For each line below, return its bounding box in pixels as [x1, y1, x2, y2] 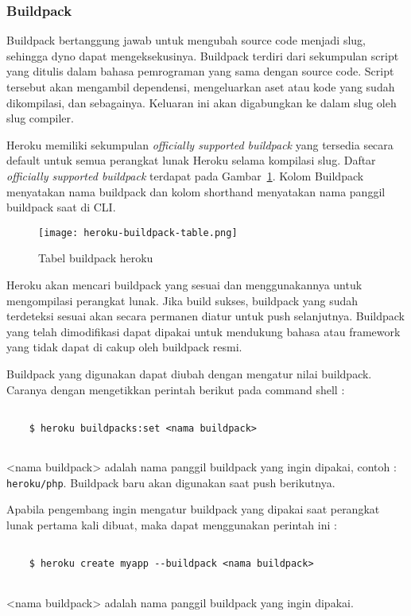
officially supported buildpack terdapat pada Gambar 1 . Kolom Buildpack [6, 167, 364, 184]
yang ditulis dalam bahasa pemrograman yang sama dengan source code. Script [6, 63, 394, 79]
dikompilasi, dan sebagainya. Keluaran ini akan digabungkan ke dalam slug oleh [6, 94, 397, 110]
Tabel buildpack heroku [38, 250, 153, 266]
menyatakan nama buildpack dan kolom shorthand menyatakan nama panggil [6, 183, 386, 200]
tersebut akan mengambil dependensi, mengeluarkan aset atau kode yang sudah [6, 79, 395, 95]
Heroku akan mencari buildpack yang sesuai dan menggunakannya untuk [6, 277, 363, 293]
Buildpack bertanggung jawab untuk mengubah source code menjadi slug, [6, 32, 366, 48]
